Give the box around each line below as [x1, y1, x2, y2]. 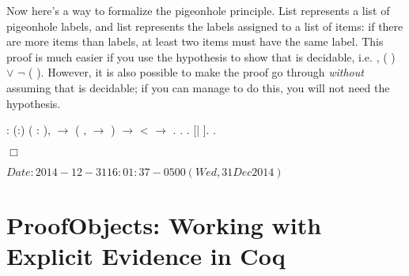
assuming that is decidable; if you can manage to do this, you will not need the [6, 79, 390, 95]
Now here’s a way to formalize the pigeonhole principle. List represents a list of [6, 2, 390, 18]
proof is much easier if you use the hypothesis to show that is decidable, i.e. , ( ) [6, 48, 396, 65]
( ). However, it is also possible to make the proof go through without [28, 64, 364, 80]
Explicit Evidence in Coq [6, 240, 286, 272]
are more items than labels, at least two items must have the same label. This [6, 33, 384, 50]
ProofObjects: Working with [6, 208, 322, 241]
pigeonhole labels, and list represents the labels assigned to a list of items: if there [6, 17, 403, 34]
